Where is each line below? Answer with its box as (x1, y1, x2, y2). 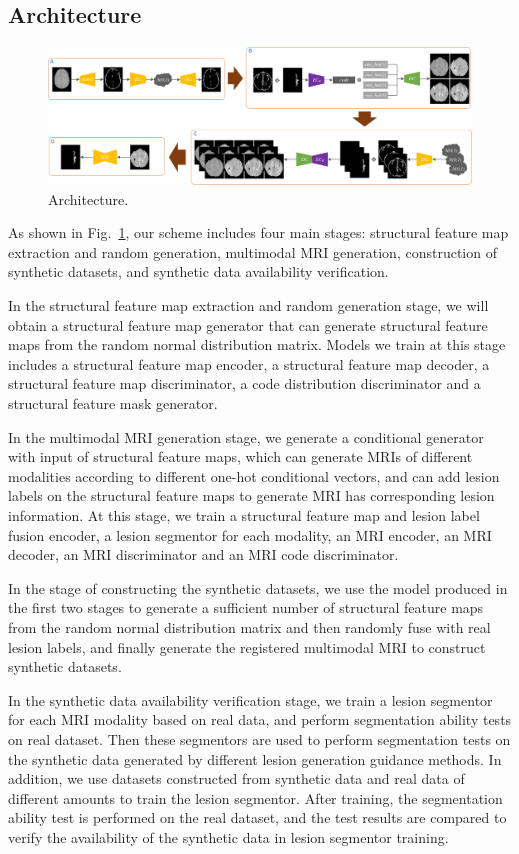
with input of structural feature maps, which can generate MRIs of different (8, 446, 473, 467)
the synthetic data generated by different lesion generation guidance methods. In (8, 748, 502, 769)
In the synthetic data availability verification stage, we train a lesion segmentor (8, 689, 493, 710)
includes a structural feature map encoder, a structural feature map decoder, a (8, 353, 490, 374)
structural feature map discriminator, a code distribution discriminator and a (8, 373, 481, 394)
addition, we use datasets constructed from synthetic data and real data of (8, 768, 465, 789)
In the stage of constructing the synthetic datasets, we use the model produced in (8, 577, 508, 598)
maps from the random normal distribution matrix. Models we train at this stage (8, 334, 506, 355)
